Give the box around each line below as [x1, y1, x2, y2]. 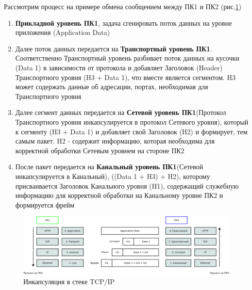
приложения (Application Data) [15, 27, 110, 37]
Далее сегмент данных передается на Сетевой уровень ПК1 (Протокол [15, 107, 226, 117]
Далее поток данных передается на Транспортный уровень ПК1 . [15, 43, 213, 53]
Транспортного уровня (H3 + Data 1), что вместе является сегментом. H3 [15, 72, 235, 82]
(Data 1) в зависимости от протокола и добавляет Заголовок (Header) [15, 62, 223, 72]
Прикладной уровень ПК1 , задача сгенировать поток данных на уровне [15, 17, 232, 28]
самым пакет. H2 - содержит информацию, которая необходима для [15, 136, 215, 146]
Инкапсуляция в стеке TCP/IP [23, 276, 115, 286]
